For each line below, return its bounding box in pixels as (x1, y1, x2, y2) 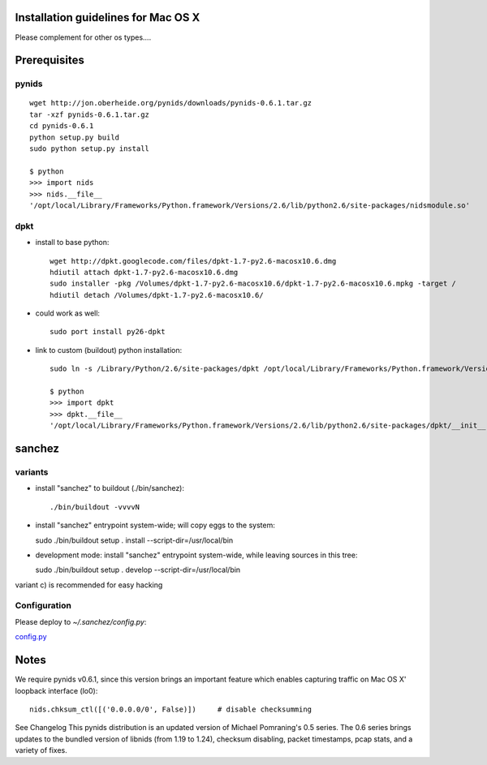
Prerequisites (15, 54, 84, 67)
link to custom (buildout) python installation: (35, 345, 183, 355)
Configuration (15, 600, 72, 612)
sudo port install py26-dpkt (50, 327, 166, 337)
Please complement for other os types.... (15, 32, 152, 42)
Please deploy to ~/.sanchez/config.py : (15, 617, 147, 626)
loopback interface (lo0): (15, 685, 98, 695)
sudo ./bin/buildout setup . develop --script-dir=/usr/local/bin (35, 565, 241, 575)
